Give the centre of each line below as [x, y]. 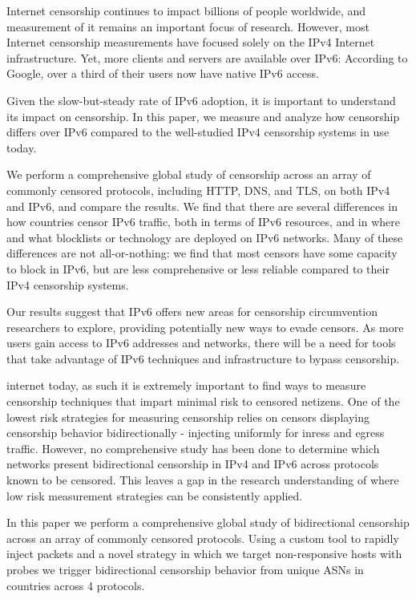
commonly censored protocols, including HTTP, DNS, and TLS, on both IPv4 [198, 190]
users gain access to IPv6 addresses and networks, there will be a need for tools [201, 343]
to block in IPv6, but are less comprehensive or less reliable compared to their [198, 268]
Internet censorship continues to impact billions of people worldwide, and [186, 10]
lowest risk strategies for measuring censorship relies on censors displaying [188, 417]
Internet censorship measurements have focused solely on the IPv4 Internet [191, 42]
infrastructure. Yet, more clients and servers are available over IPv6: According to [207, 57]
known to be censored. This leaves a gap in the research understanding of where [203, 480]
